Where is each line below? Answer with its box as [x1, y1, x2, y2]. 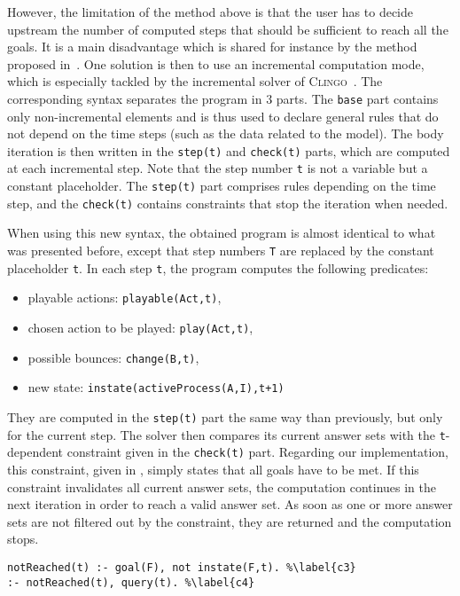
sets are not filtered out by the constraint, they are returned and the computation [7, 512, 452, 530]
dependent [7, 443, 64, 461]
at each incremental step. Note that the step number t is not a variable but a [7, 159, 428, 177]
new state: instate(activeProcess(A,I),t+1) [27, 378, 285, 396]
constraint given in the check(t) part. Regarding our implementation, [66, 443, 448, 461]
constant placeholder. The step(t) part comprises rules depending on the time [7, 176, 436, 195]
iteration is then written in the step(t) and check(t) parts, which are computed [7, 141, 450, 160]
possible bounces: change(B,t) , [27, 348, 199, 366]
